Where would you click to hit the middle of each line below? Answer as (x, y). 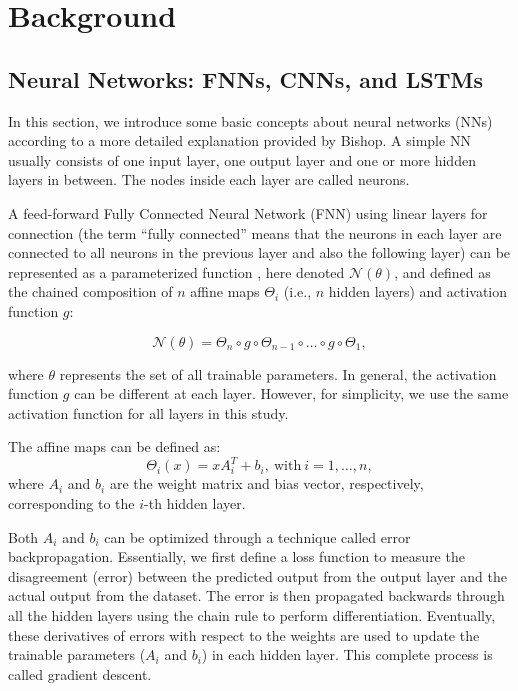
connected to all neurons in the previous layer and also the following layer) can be (259, 252)
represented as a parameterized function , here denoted (176, 271)
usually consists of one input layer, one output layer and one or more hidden (242, 159)
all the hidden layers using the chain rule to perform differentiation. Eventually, (252, 614)
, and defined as (442, 271)
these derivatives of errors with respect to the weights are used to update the (244, 634)
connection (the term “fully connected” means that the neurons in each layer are (255, 232)
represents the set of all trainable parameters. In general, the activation (278, 373)
